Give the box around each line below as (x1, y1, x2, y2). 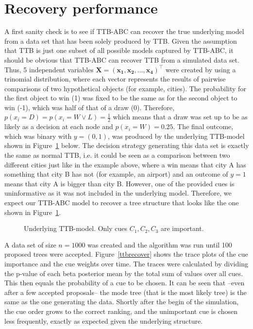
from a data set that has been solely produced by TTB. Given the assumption (4, 35, 237, 46)
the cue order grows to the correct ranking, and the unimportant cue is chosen (4, 306, 237, 316)
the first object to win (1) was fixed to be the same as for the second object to (4, 93, 237, 103)
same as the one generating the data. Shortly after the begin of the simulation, (4, 296, 239, 307)
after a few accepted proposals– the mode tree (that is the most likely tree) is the (4, 287, 247, 297)
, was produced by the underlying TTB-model (108, 131, 245, 141)
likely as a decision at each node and (4, 121, 113, 132)
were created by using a (165, 64, 236, 74)
